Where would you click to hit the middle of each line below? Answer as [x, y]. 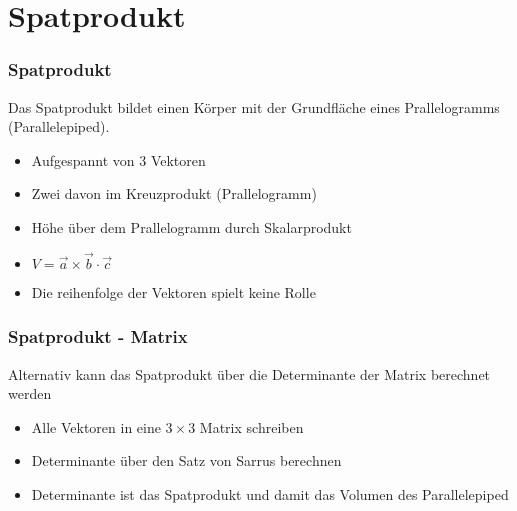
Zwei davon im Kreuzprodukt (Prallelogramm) [174, 193]
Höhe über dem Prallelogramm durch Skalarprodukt [191, 226]
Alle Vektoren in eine [96, 426]
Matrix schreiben [251, 426]
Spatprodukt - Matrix [98, 336]
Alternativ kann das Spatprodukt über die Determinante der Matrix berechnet [249, 373]
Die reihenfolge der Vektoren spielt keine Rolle [173, 291]
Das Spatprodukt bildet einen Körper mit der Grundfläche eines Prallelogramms [254, 106]
